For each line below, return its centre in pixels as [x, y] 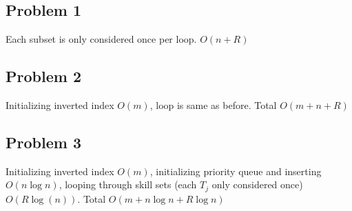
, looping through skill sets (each [128, 184]
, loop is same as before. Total [213, 105]
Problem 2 [43, 76]
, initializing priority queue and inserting [236, 171]
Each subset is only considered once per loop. [101, 39]
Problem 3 [43, 142]
